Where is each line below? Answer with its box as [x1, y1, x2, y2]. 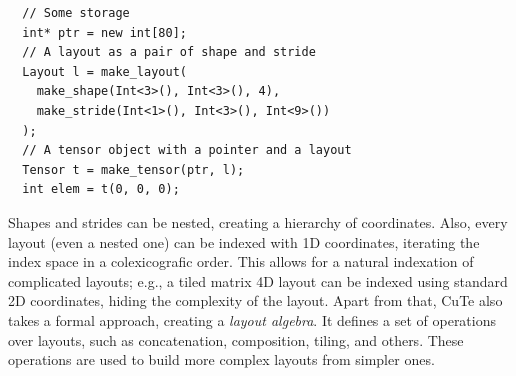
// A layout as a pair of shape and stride [22, 45, 316, 60]
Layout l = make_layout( [22, 64, 187, 79]
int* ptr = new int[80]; [22, 25, 187, 40]
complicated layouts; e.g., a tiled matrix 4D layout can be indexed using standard [8, 270, 508, 291]
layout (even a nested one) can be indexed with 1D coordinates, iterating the [8, 231, 480, 252]
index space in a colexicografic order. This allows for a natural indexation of [8, 251, 474, 272]
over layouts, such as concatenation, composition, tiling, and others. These [8, 329, 464, 350]
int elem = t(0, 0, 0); [22, 182, 180, 197]
